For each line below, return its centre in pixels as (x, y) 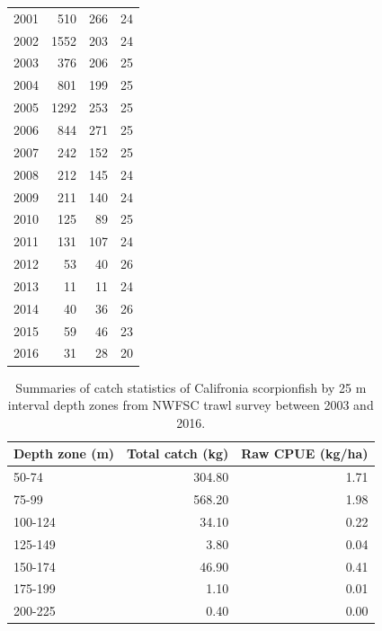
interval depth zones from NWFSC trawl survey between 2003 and (191, 405)
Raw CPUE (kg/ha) (305, 453)
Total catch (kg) (178, 453)
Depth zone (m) (64, 453)
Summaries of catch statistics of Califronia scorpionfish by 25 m (191, 387)
